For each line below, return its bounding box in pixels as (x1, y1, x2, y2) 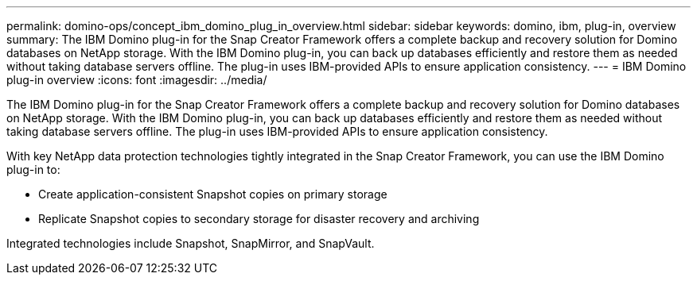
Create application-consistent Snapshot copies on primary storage (38, 187, 387, 201)
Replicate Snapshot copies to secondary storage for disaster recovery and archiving (38, 212, 480, 225)
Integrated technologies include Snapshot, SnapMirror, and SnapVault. (6, 237, 375, 250)
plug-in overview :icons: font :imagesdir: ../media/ (6, 73, 267, 87)
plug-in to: (6, 163, 60, 176)
